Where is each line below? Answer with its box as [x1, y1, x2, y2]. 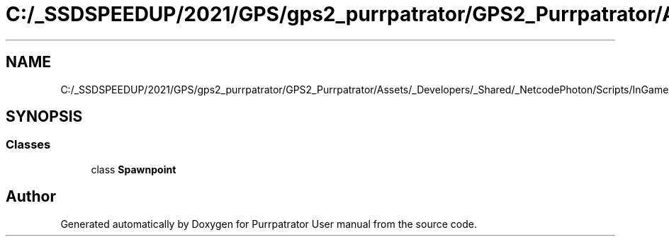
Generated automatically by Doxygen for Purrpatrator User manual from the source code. [60, 217, 477, 230]
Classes [6, 137, 51, 152]
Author [6, 188, 56, 206]
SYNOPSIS [6, 108, 83, 126]
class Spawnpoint [91, 163, 176, 175]
